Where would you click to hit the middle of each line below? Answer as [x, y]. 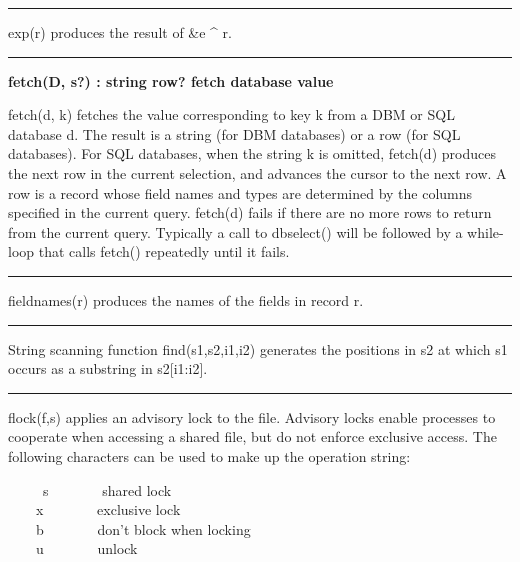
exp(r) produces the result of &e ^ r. [120, 32]
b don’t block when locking [143, 528]
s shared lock [107, 489]
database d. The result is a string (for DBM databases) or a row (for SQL [234, 133]
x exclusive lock [108, 509]
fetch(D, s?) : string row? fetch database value [171, 80]
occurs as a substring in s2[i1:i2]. [108, 368]
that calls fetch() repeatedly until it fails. [164, 251]
